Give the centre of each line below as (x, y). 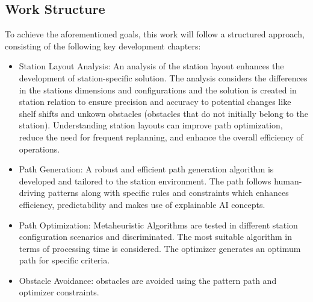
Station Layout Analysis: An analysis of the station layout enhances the (151, 66)
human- (288, 181)
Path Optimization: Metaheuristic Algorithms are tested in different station (158, 225)
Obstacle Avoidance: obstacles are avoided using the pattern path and (148, 280)
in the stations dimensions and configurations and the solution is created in (158, 90)
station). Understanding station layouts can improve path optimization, (151, 125)
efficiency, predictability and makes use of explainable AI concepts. (142, 204)
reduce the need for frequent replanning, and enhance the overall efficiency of (161, 137)
